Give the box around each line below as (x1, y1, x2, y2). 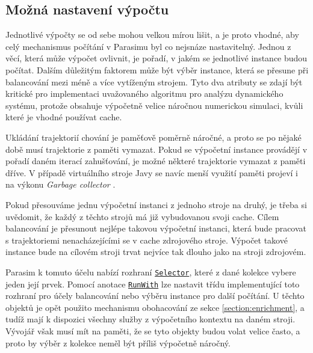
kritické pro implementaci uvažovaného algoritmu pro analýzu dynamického (5, 87, 284, 100)
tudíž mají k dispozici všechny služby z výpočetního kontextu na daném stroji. (5, 313, 296, 325)
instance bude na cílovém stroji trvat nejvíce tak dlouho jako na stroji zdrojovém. (5, 245, 306, 258)
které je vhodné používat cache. (5, 111, 122, 123)
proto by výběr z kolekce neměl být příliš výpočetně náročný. (5, 336, 231, 349)
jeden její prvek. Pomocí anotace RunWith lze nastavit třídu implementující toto (5, 277, 300, 290)
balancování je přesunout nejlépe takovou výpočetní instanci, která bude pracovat (5, 222, 307, 235)
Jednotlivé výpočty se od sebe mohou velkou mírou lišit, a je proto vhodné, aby (5, 28, 299, 41)
